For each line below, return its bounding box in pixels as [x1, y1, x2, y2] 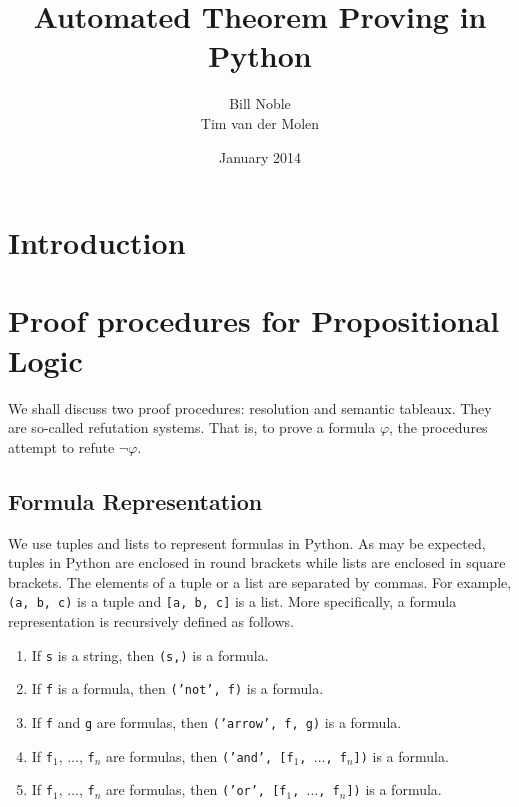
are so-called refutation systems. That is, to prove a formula [8, 417, 376, 438]
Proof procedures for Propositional [8, 300, 500, 341]
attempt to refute [8, 436, 115, 457]
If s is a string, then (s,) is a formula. [31, 644, 269, 665]
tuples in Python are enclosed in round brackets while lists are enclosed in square [8, 552, 506, 573]
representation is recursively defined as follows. [8, 611, 294, 632]
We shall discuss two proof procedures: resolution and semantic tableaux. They [8, 397, 492, 418]
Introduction [8, 222, 186, 263]
